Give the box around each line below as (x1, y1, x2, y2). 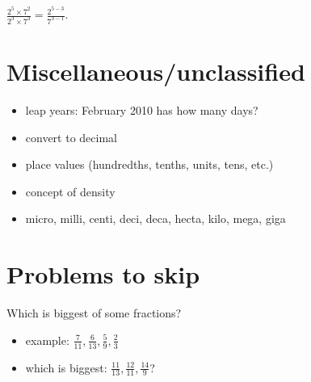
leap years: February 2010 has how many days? (25, 102, 258, 119)
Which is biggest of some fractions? (6, 304, 182, 321)
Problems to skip (6, 258, 200, 291)
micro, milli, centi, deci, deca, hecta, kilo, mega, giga (25, 210, 286, 227)
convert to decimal (25, 128, 117, 145)
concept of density (25, 183, 116, 199)
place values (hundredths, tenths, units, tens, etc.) (25, 156, 274, 173)
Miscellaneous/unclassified (6, 55, 305, 88)
